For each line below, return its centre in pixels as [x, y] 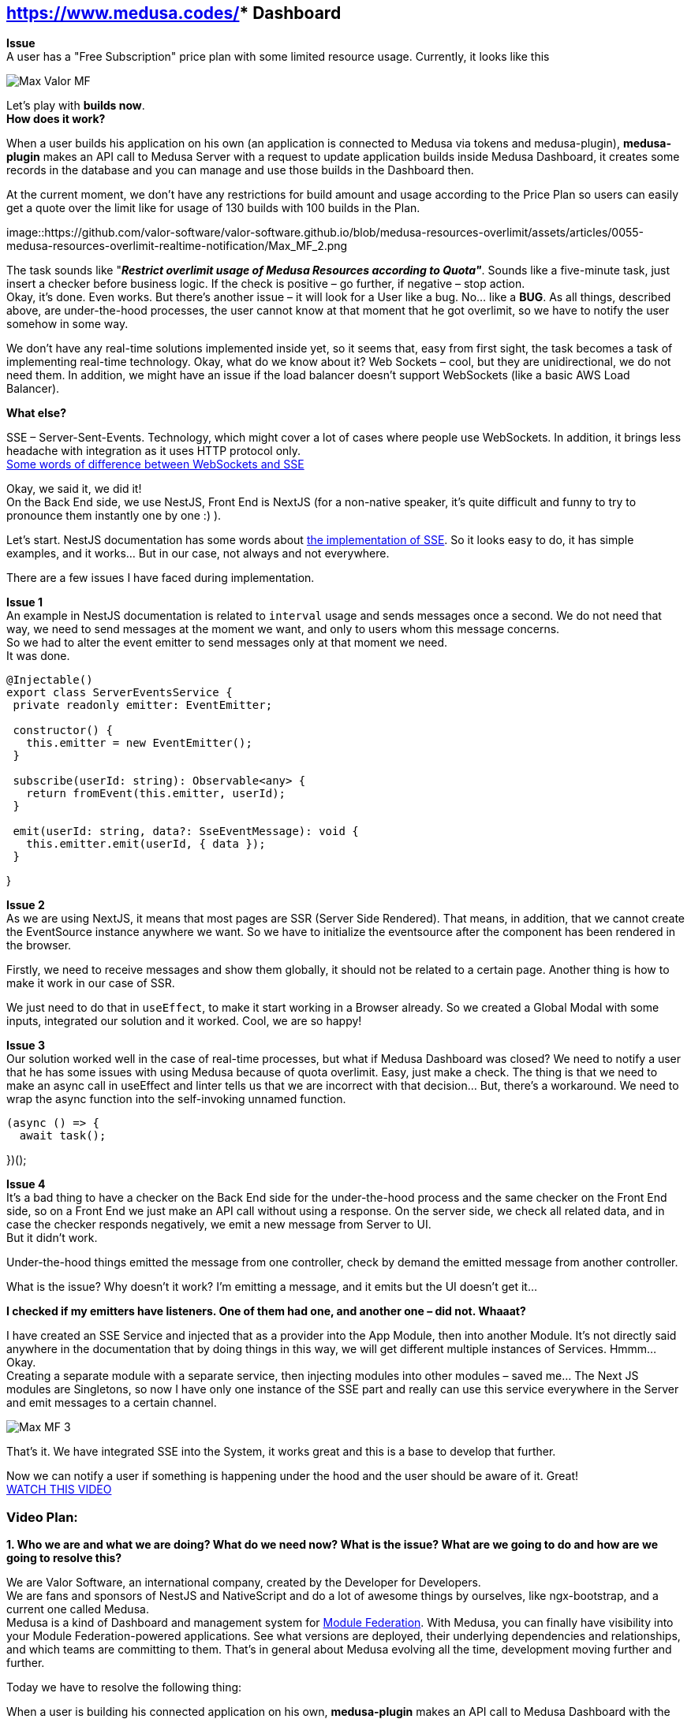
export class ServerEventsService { [120, 693]
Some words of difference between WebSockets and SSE [155, 464]
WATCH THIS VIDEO [59, 1490]
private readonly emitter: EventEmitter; [143, 705]
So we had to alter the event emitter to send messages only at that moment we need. [227, 643]
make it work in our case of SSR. [91, 983]
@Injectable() [50, 680]
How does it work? [56, 119]
